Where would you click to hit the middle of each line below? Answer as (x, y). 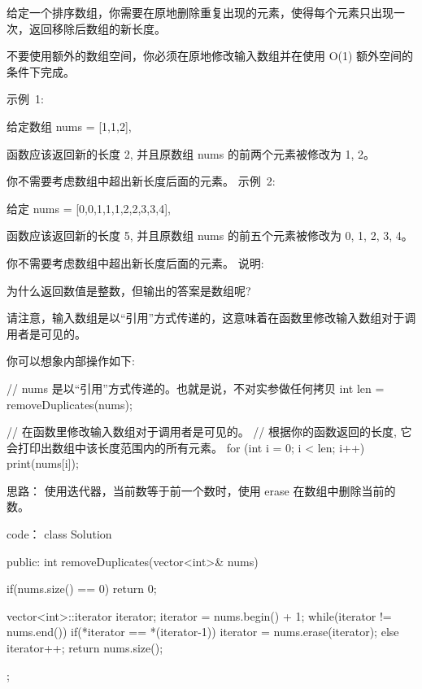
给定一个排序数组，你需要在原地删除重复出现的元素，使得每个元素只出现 (200, 12)
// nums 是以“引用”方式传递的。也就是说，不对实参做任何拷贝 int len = (196, 388)
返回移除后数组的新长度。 (97, 28)
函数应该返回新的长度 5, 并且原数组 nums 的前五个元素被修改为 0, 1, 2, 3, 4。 (210, 235)
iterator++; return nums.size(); (85, 648)
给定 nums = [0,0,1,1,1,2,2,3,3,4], (89, 208)
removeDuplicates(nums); (70, 404)
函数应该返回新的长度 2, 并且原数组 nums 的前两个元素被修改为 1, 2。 (191, 153)
